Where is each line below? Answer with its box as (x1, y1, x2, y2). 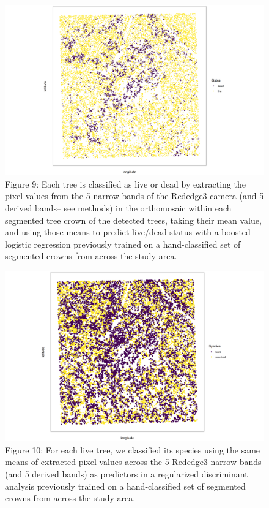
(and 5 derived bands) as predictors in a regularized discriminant (5, 468, 248, 480)
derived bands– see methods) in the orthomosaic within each (5, 202, 232, 214)
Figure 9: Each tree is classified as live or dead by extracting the (5, 177, 246, 190)
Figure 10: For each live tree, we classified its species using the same (5, 443, 260, 456)
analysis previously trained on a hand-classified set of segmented (5, 479, 246, 492)
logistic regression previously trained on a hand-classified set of (5, 237, 241, 250)
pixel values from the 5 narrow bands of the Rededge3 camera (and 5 (5, 189, 264, 202)
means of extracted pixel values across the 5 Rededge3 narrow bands (5, 455, 262, 468)
